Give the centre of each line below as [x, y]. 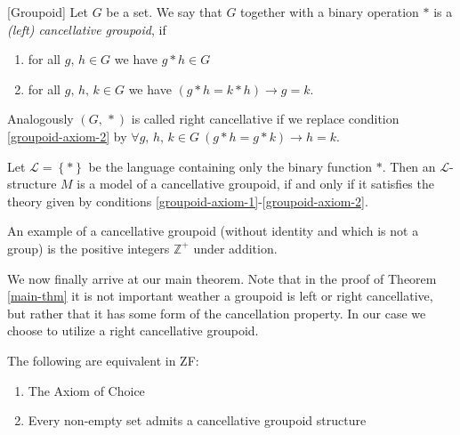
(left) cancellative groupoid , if [87, 29]
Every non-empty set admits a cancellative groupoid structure [197, 420]
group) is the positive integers [89, 248]
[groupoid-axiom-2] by [67, 136]
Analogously [40, 119]
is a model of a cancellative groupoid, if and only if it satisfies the [255, 184]
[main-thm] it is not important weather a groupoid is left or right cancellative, [220, 296]
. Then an [409, 166]
